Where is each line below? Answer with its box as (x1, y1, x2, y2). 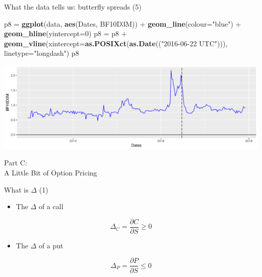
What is (4, 184, 29, 195)
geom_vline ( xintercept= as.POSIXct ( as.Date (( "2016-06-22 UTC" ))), (4, 38, 228, 48)
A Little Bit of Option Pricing (4, 167, 97, 178)
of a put (38, 240, 63, 250)
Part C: (4, 157, 27, 168)
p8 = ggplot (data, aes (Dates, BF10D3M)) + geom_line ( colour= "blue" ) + (4, 18, 241, 29)
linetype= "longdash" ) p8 (4, 48, 79, 58)
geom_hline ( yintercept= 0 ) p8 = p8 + (4, 28, 127, 39)
